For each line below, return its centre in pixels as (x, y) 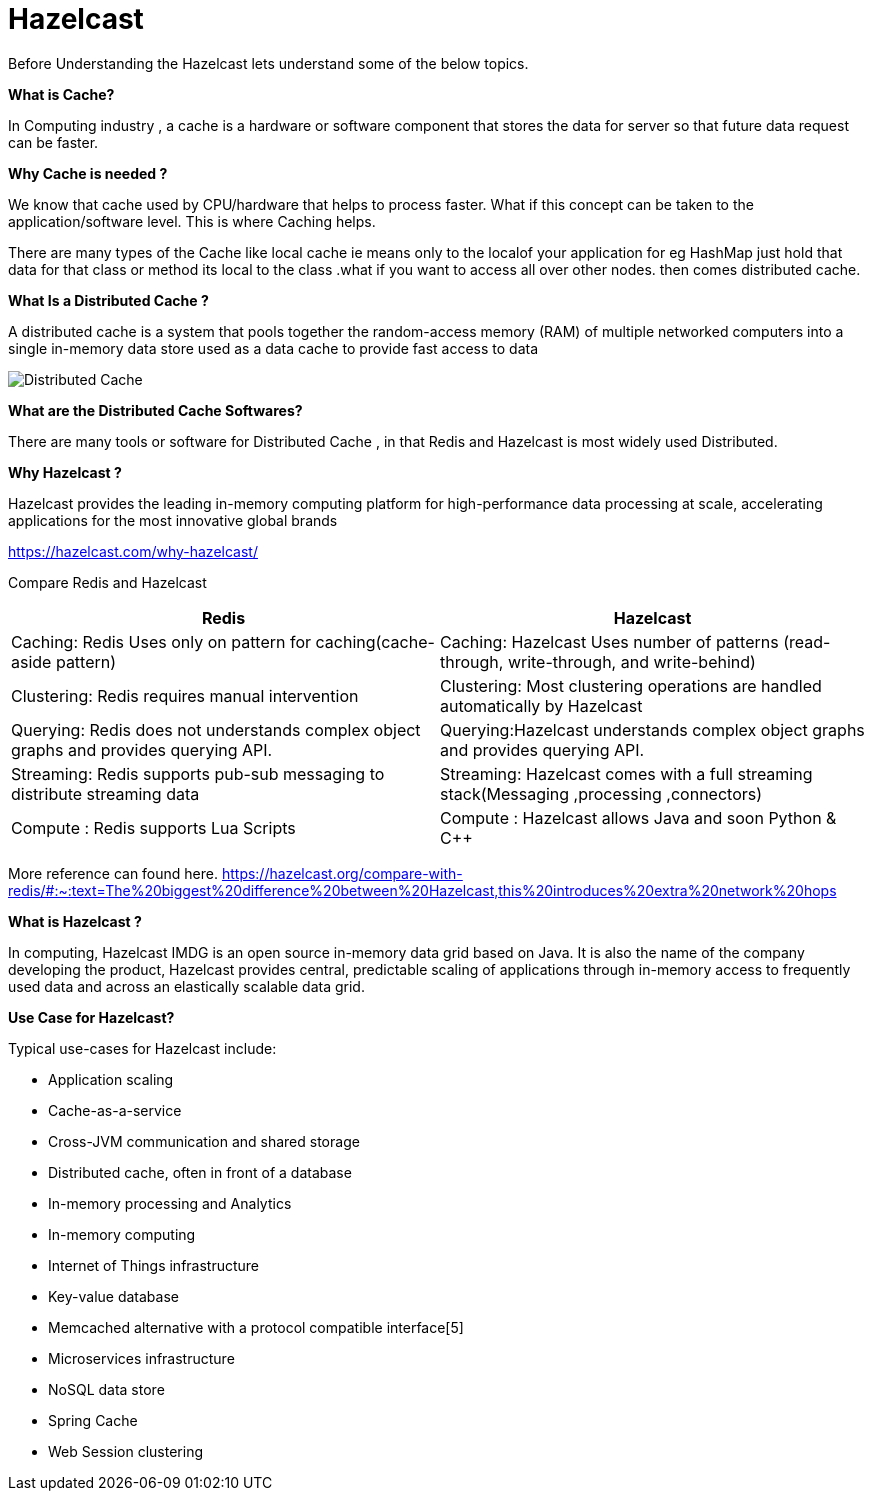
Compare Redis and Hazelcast (107, 582)
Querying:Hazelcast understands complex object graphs (652, 729)
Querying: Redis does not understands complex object (216, 729)
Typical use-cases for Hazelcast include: (142, 1048)
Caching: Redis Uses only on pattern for (161, 641)
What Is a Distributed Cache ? (108, 300)
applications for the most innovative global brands (173, 520)
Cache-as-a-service (115, 1110)
